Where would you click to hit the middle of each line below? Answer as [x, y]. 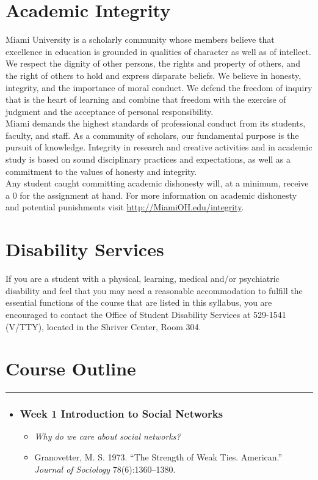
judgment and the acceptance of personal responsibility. [110, 111]
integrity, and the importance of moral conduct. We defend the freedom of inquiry [159, 87]
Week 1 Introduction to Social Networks [121, 414]
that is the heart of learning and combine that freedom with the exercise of [146, 99]
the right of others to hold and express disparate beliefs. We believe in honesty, [154, 75]
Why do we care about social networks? [107, 436]
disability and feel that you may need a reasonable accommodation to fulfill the [154, 290]
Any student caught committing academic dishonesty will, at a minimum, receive [157, 183]
